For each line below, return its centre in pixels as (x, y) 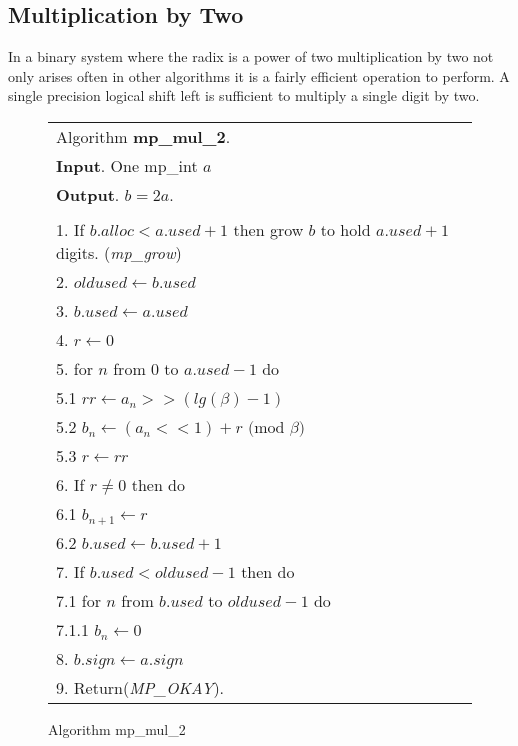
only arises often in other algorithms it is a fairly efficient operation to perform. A (259, 75)
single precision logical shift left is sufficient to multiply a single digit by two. (244, 95)
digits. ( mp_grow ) (119, 252)
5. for (74, 368)
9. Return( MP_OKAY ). (140, 687)
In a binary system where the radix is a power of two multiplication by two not (251, 56)
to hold (345, 229)
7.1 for (78, 600)
